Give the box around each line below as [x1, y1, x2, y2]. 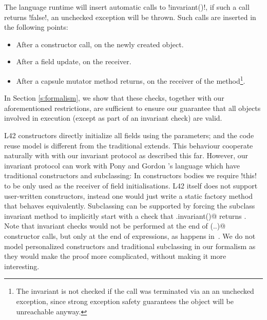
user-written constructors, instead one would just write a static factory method [4, 190, 253, 201]
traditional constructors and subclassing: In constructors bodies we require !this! [4, 170, 257, 181]
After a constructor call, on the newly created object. [16, 39, 184, 49]
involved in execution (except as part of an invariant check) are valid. [4, 112, 222, 123]
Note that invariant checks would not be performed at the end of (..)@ [4, 220, 226, 231]
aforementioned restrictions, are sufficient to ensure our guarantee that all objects [4, 102, 261, 113]
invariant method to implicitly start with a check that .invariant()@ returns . [4, 210, 246, 221]
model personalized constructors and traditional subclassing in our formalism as [4, 240, 256, 251]
